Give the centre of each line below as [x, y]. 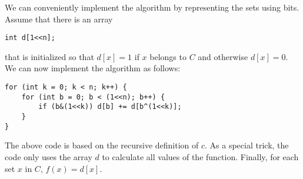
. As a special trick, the [247, 145]
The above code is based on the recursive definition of [102, 145]
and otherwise [223, 56]
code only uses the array [49, 156]
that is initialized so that [49, 56]
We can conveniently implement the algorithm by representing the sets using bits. [152, 7]
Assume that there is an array [59, 19]
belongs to [168, 56]
